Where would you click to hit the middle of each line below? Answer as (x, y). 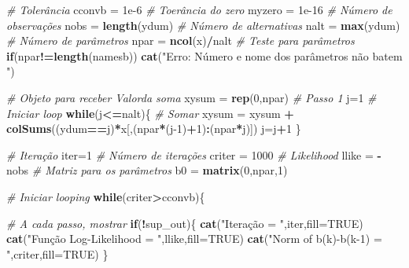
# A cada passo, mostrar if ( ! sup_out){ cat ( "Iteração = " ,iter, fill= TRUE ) (185, 223)
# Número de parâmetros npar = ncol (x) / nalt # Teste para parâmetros (181, 40)
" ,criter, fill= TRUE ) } (57, 253)
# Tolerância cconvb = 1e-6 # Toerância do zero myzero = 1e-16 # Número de (199, 9)
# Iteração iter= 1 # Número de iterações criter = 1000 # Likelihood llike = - (194, 154)
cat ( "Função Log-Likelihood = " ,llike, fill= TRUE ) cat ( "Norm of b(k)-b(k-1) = (194, 239)
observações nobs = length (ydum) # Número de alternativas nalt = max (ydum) (203, 25)
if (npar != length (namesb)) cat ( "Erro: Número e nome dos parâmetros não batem (204, 55)
